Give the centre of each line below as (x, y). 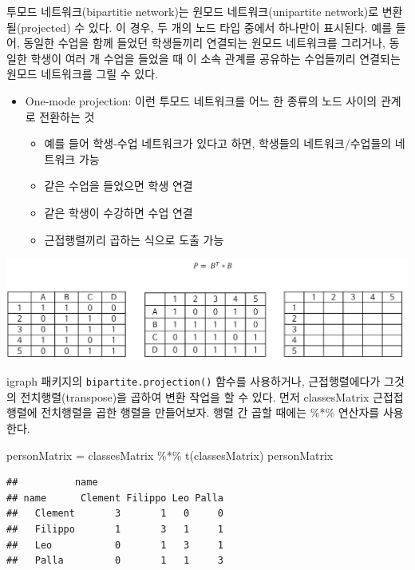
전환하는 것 (67, 116)
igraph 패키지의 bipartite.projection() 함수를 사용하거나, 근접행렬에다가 (194, 381)
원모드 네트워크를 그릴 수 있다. (82, 74)
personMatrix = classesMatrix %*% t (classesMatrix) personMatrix (170, 455)
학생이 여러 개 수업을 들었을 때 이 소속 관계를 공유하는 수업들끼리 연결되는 (215, 58)
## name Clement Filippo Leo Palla (115, 498)
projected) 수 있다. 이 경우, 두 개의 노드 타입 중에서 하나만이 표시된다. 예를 (207, 27)
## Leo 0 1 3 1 (115, 545)
